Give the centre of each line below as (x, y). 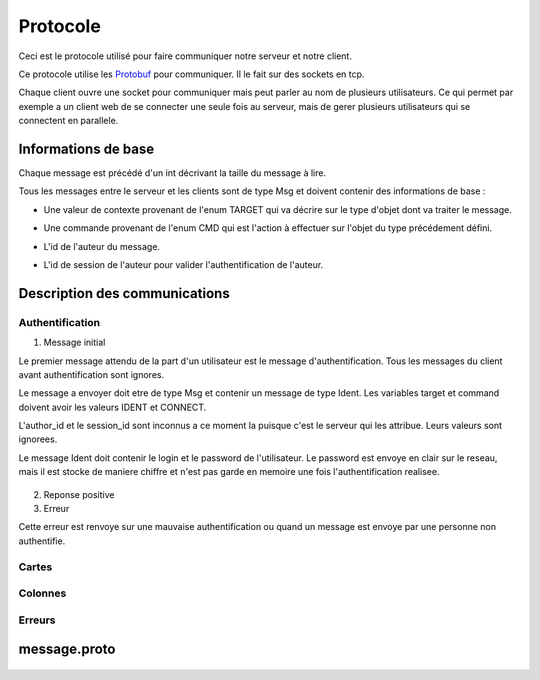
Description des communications (124, 293)
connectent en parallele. (68, 121)
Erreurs (37, 620)
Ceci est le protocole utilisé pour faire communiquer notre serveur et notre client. (185, 56)
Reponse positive (79, 494)
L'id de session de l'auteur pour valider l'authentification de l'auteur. (183, 264)
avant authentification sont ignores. (91, 374)
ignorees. (38, 439)
